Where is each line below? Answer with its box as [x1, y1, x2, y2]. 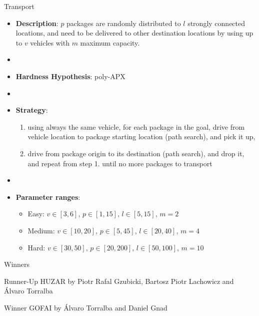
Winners [4, 259, 30, 269]
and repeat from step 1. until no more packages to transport [27, 158, 212, 168]
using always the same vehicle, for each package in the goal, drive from [27, 121, 245, 132]
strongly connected [187, 18, 245, 28]
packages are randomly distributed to [66, 18, 181, 28]
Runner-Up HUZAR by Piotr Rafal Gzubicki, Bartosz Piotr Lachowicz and [4, 275, 234, 286]
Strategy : [15, 105, 48, 115]
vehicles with [30, 37, 69, 48]
